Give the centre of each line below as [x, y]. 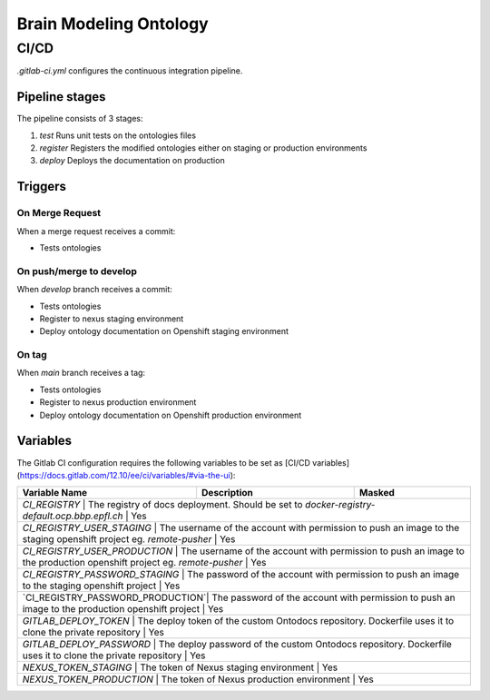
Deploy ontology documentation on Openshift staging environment [164, 331]
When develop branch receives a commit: [94, 290]
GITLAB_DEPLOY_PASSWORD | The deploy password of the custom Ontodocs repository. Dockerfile [237, 645]
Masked [377, 493]
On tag [32, 355]
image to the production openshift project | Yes [123, 609]
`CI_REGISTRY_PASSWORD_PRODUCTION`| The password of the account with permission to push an [239, 597]
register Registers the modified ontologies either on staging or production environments [203, 148]
